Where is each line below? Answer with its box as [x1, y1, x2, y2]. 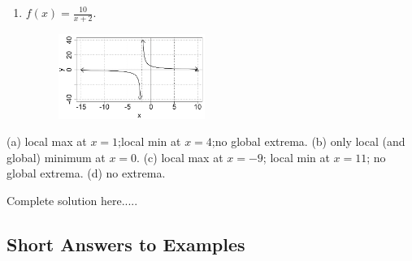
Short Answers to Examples [7, 232, 245, 257]
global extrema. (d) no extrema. [7, 165, 166, 182]
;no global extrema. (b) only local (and [211, 133, 405, 150]
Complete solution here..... [7, 192, 138, 209]
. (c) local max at [137, 148, 223, 165]
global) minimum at [7, 148, 106, 165]
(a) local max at [7, 133, 87, 150]
